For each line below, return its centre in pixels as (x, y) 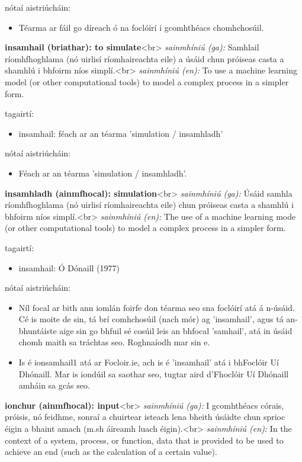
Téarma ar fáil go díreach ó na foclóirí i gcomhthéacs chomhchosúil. (141, 27)
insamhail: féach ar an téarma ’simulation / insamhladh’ (121, 133)
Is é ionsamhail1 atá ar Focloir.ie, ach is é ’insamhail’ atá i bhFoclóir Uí (149, 362)
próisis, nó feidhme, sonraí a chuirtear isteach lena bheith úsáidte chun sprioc (145, 417)
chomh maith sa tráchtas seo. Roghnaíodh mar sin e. (114, 342)
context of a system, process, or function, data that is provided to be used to (144, 440)
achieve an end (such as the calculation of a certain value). (111, 452)
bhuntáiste (38, 330)
